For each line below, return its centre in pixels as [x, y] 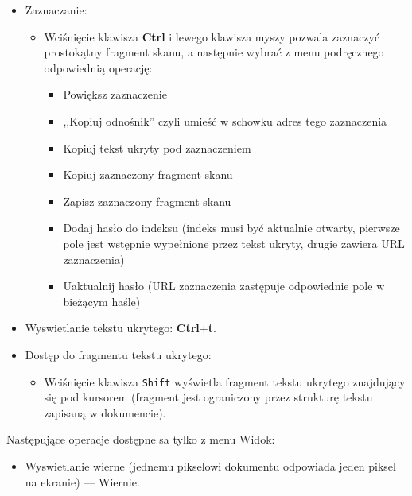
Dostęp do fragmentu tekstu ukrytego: [118, 354]
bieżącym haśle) [102, 301]
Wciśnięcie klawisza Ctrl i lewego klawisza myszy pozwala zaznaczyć [212, 36]
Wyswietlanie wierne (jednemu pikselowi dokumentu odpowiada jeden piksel [210, 465]
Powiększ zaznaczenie [115, 94]
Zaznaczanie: [56, 10]
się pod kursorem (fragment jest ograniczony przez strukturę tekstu [208, 397]
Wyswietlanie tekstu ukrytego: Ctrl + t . [120, 328]
